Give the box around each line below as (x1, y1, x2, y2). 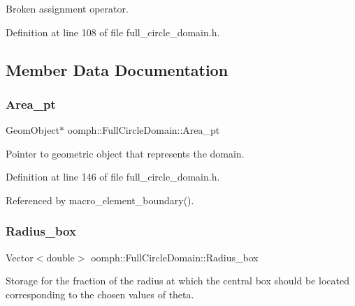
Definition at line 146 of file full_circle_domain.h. (6, 169, 220, 184)
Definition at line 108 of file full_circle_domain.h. (6, 24, 220, 39)
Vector (6, 250, 34, 264)
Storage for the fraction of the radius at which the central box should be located (6, 273, 349, 288)
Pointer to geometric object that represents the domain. (6, 146, 245, 160)
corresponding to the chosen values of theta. (6, 286, 194, 301)
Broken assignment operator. (6, 1, 129, 15)
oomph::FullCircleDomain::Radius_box (91, 250, 259, 264)
